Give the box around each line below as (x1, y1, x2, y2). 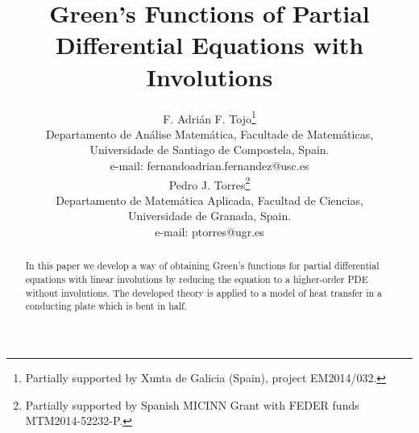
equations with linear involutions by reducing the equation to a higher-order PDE (25, 273, 368, 286)
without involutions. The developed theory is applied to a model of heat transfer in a (25, 285, 383, 299)
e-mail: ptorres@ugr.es (155, 223, 264, 239)
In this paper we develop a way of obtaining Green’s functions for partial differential (25, 259, 380, 273)
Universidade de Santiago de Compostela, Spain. (89, 141, 330, 158)
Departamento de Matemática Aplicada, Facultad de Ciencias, (56, 191, 363, 208)
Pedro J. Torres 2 (168, 173, 251, 193)
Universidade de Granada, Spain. (127, 207, 292, 224)
